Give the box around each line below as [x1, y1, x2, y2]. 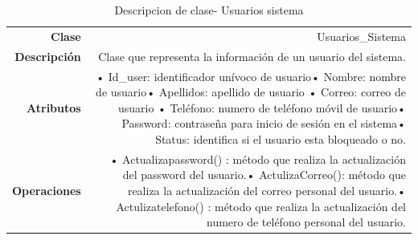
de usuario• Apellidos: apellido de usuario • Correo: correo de [96, 83, 406, 100]
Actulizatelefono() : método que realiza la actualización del [116, 197, 406, 214]
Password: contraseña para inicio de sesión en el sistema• [121, 115, 406, 132]
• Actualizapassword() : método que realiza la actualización [109, 150, 406, 167]
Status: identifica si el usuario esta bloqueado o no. [155, 130, 406, 147]
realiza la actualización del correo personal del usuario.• [127, 181, 406, 198]
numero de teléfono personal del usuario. [206, 214, 406, 230]
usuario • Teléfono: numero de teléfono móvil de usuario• [117, 99, 406, 116]
